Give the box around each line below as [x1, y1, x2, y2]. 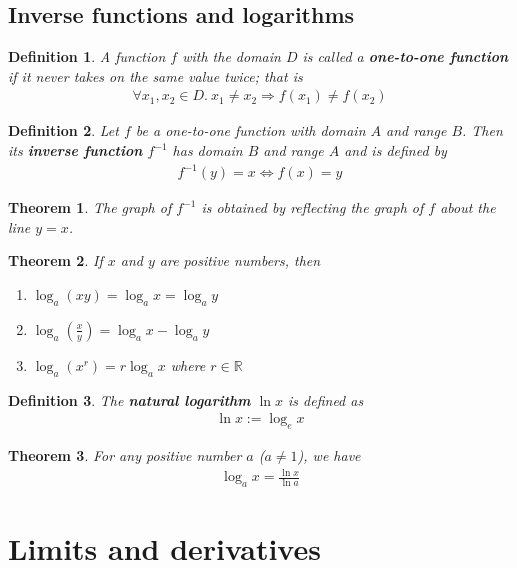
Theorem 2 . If [8, 250, 103, 271]
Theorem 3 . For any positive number [8, 444, 242, 465]
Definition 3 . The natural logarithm [8, 389, 251, 410]
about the [440, 197, 496, 218]
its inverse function [8, 140, 143, 161]
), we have [297, 444, 361, 465]
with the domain [182, 46, 281, 67]
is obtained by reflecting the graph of [201, 197, 424, 218]
